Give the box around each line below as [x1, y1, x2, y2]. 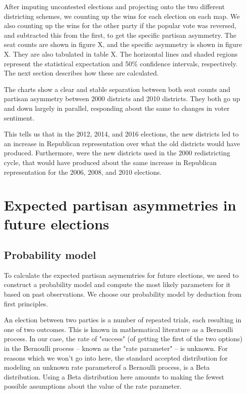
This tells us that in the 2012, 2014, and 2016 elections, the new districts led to [4, 129, 239, 139]
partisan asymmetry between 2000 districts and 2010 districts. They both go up [4, 93, 240, 104]
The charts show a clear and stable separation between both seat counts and [4, 84, 231, 94]
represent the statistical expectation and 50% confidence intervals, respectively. [4, 58, 238, 68]
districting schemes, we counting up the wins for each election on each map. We [4, 11, 240, 21]
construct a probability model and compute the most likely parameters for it [4, 279, 231, 289]
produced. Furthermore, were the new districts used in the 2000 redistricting [4, 148, 231, 158]
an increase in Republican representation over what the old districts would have [4, 138, 240, 148]
